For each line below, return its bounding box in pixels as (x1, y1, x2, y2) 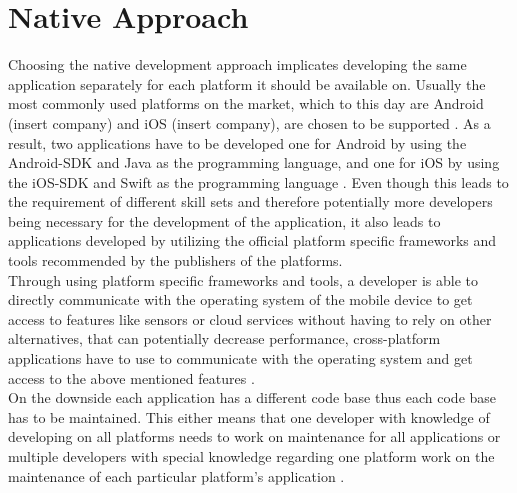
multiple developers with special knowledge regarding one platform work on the (8, 446, 495, 466)
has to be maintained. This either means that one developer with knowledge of (8, 406, 490, 427)
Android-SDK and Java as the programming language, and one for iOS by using (8, 152, 500, 173)
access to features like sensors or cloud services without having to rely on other (8, 308, 492, 329)
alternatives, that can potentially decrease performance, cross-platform (8, 328, 441, 349)
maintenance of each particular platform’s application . (8, 465, 345, 486)
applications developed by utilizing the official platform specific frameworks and (8, 230, 497, 251)
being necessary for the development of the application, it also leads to (8, 210, 441, 231)
